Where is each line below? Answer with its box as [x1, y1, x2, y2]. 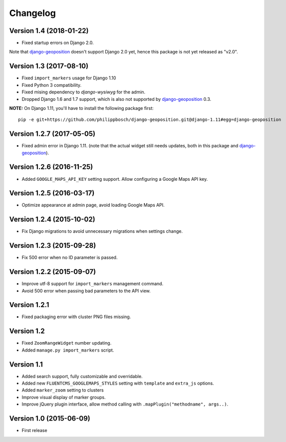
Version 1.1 [9, 360, 43, 369]
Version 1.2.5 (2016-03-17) [9, 189, 95, 197]
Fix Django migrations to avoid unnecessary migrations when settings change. [21, 228, 183, 234]
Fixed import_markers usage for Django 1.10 [21, 75, 116, 81]
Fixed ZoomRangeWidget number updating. [21, 340, 112, 346]
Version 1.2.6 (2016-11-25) [9, 163, 93, 171]
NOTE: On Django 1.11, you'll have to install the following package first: [9, 105, 154, 111]
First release [21, 428, 47, 434]
